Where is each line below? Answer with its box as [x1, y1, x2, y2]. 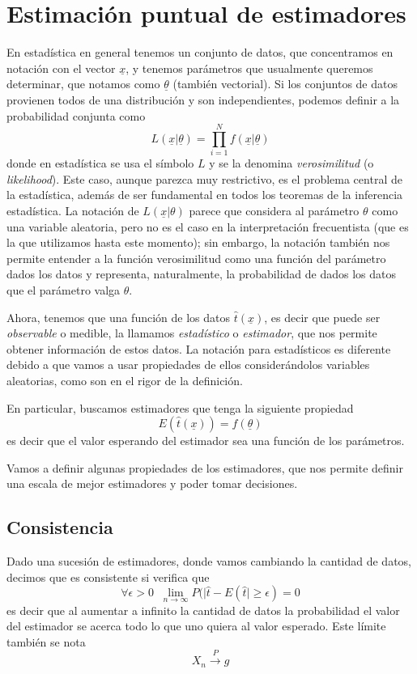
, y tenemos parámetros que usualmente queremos [126, 59, 373, 76]
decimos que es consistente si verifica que [6, 568, 210, 585]
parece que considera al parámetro [189, 202, 360, 218]
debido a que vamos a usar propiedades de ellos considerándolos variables [6, 356, 370, 373]
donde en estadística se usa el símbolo [6, 155, 194, 172]
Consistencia [6, 515, 113, 540]
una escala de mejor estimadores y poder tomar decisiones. [6, 475, 298, 492]
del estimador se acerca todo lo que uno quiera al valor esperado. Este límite [6, 617, 386, 634]
